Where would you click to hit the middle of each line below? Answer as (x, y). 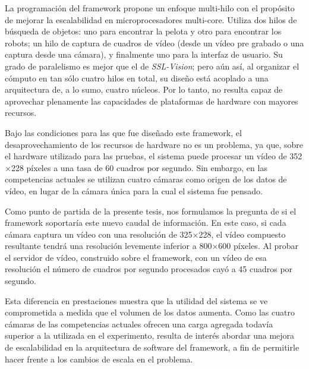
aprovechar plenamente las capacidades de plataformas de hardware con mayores (152, 101)
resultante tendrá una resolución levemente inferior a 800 (108, 246)
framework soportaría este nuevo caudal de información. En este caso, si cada (146, 223)
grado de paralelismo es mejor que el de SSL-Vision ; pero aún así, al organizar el (152, 66)
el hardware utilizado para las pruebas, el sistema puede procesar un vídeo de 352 (154, 156)
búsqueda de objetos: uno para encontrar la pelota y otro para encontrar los (143, 31)
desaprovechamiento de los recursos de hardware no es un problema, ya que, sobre (154, 144)
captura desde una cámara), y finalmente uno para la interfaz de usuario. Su (144, 54)
